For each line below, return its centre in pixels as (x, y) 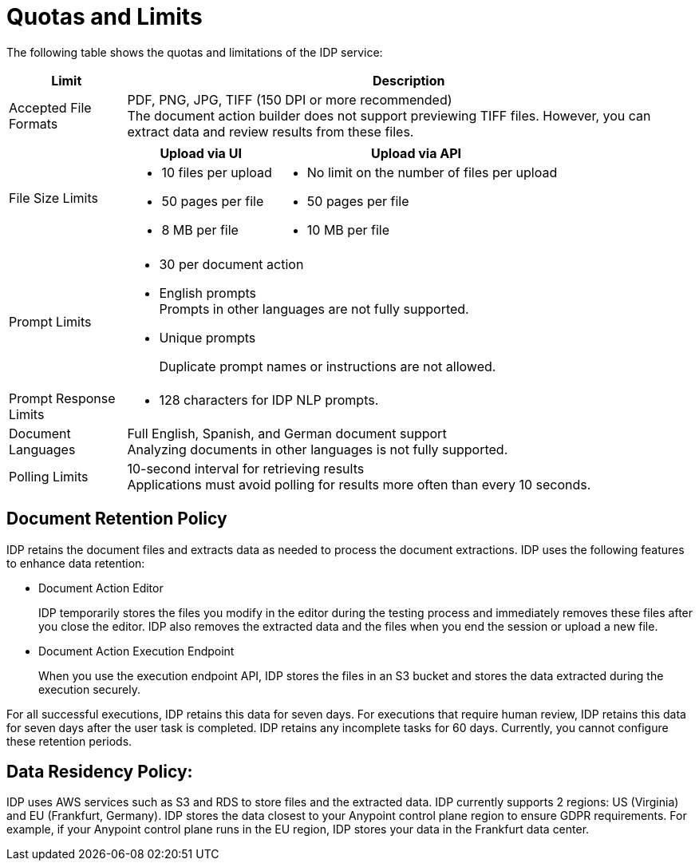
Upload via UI (201, 153)
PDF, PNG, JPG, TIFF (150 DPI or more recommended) (290, 99)
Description (409, 80)
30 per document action (231, 264)
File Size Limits (53, 198)
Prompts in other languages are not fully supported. (314, 309)
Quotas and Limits (105, 17)
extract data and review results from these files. (271, 131)
